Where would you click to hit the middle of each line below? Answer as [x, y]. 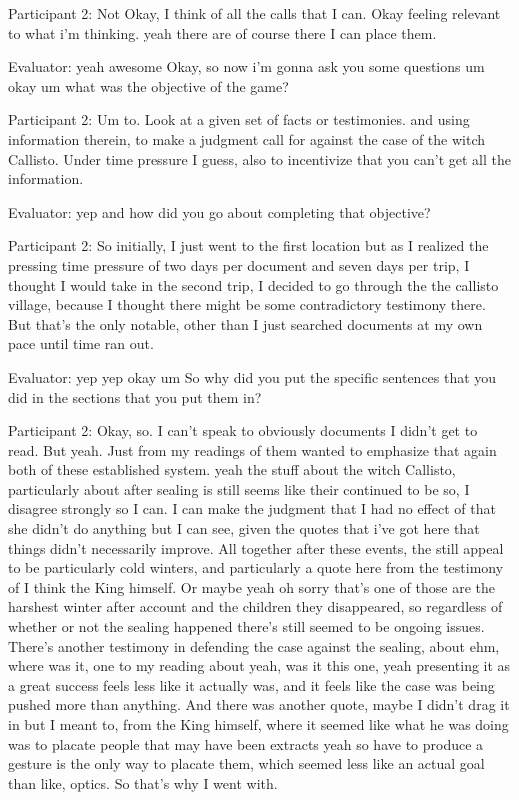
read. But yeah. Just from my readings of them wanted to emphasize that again [252, 449]
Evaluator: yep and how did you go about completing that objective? [219, 211]
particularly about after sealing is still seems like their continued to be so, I [239, 488]
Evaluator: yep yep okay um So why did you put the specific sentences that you [252, 376]
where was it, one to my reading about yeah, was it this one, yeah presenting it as [259, 665]
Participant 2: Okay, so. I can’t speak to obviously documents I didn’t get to [243, 430]
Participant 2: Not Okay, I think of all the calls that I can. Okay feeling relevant [254, 13]
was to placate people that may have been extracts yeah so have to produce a [246, 743]
